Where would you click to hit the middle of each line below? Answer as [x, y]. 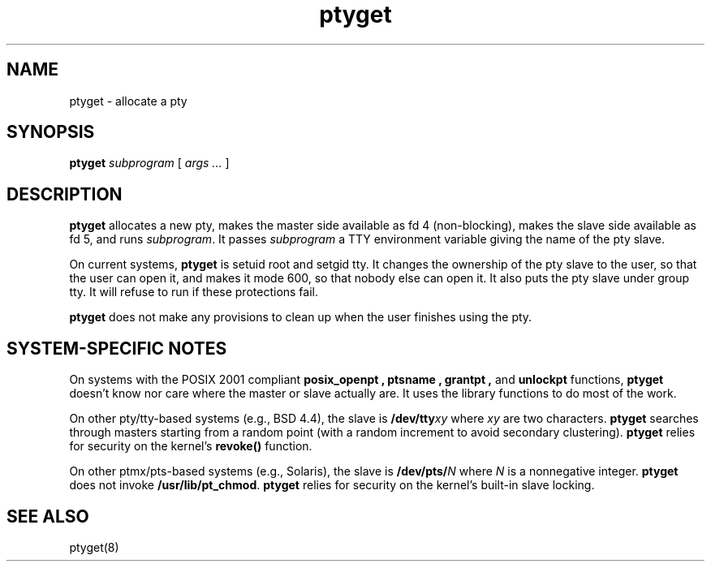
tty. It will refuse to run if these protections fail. [194, 292]
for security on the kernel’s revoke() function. [191, 446]
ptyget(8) [94, 547]
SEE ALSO [48, 516]
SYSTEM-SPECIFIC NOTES [117, 348]
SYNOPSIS [51, 132]
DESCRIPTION [65, 194]
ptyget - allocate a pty [128, 101]
